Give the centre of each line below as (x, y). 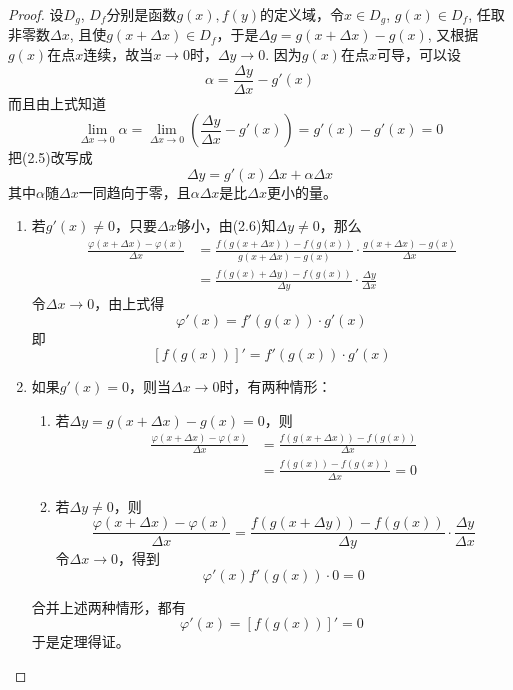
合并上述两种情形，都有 (108, 606)
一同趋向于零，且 (134, 191)
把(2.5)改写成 (50, 157)
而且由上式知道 (57, 102)
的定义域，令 (302, 14)
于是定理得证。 (80, 641)
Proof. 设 (36, 14)
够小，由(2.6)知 (226, 225)
